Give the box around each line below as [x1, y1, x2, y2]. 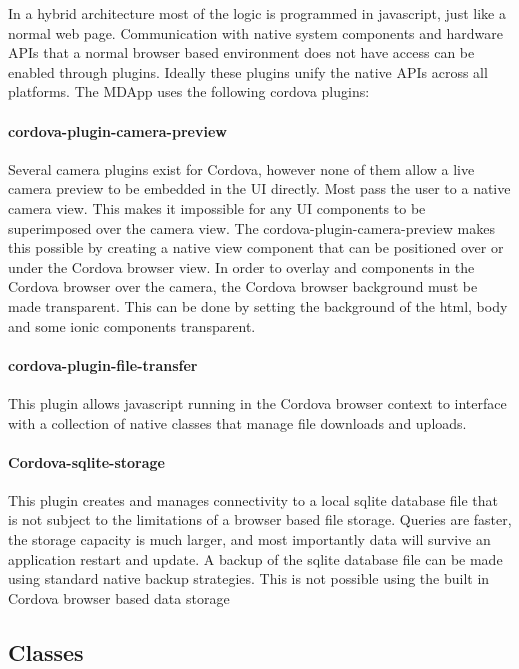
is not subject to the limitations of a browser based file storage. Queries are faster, [8, 509, 512, 530]
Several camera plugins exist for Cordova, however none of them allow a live [8, 158, 475, 179]
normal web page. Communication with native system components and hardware [8, 22, 503, 43]
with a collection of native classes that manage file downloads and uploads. [8, 412, 467, 433]
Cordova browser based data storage [8, 587, 230, 608]
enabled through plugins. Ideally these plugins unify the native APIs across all [8, 61, 488, 82]
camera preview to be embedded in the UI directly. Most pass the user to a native [8, 178, 511, 199]
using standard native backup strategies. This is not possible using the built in [8, 568, 490, 589]
